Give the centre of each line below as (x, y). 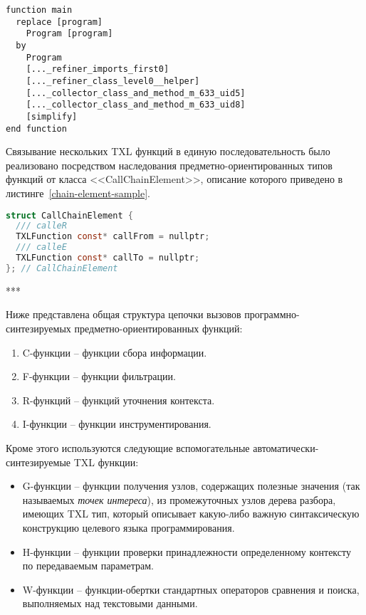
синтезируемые (38, 462)
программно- (272, 314)
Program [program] (69, 34)
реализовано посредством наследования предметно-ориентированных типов (169, 165)
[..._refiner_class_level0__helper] (113, 81)
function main (39, 10)
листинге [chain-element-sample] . (78, 193)
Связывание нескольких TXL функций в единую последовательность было (168, 151)
